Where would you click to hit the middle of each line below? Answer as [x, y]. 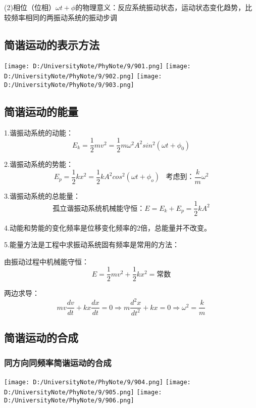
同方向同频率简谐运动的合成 [58, 362]
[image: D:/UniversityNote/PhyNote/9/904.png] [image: [97, 382]
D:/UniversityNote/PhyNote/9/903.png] [69, 85]
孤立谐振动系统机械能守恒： [99, 209]
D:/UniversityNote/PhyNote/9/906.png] [69, 401]
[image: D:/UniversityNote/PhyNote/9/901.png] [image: [97, 66]
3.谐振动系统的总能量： [42, 195]
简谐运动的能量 [41, 111]
